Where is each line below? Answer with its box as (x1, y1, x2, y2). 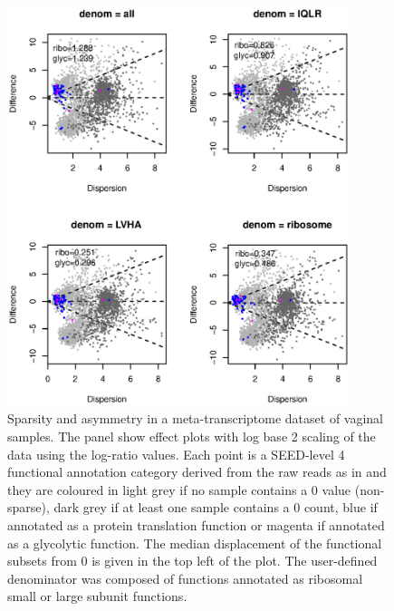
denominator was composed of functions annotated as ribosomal (7, 568, 363, 587)
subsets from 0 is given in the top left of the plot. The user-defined (7, 551, 378, 570)
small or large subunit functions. (7, 587, 187, 606)
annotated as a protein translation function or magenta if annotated (7, 515, 385, 534)
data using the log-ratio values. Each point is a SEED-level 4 (7, 444, 345, 463)
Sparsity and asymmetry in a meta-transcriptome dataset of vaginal (7, 409, 384, 428)
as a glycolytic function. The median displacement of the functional (7, 533, 382, 552)
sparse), (7, 498, 50, 517)
